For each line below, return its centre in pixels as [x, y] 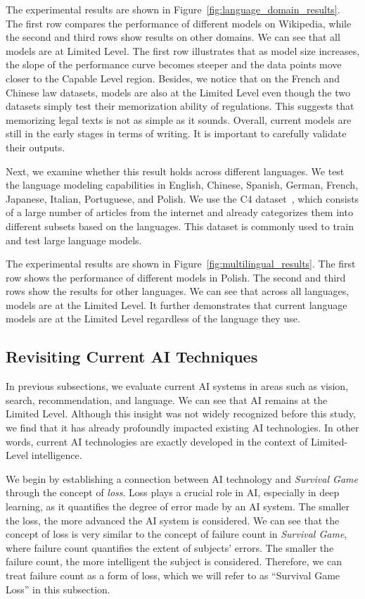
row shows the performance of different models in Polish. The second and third [176, 277]
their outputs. [36, 147]
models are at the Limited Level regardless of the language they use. [153, 319]
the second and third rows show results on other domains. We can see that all [173, 37]
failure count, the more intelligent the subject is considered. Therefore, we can [174, 561]
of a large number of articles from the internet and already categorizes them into [179, 212]
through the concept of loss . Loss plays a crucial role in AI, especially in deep [173, 492]
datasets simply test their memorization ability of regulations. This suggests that [180, 106]
